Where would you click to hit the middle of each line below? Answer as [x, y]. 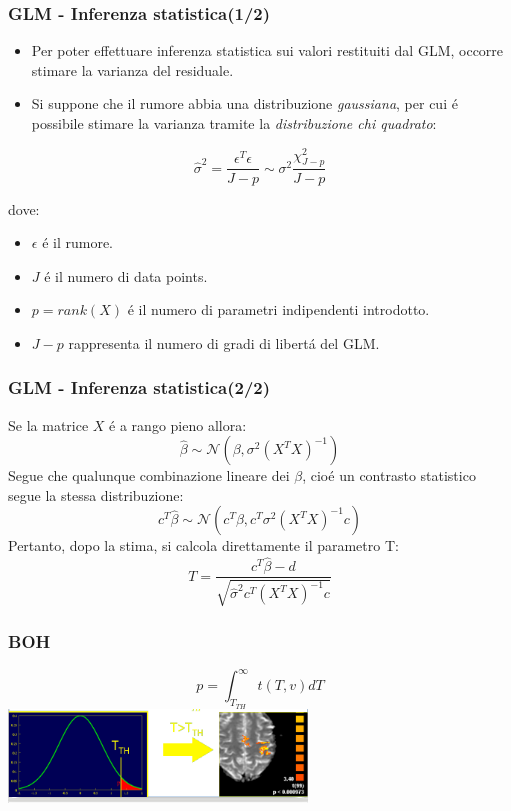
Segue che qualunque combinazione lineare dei [149, 475]
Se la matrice [48, 424]
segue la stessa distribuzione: [96, 494]
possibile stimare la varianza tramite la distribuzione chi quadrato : [234, 123]
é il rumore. [78, 242]
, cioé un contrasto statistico [389, 475]
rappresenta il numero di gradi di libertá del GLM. [224, 342]
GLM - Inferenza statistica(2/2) [139, 387]
